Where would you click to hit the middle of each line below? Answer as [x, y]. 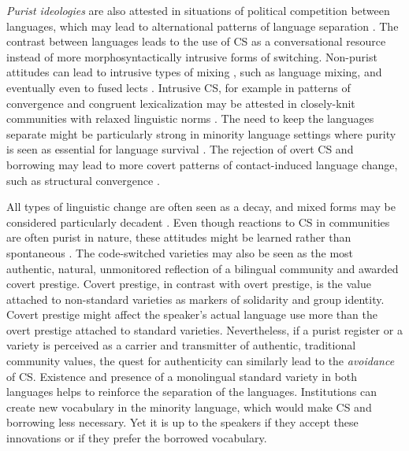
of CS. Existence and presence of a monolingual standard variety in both [182, 376]
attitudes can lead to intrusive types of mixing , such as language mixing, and [194, 72]
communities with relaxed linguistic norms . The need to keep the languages [190, 118]
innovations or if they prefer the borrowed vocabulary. [137, 438]
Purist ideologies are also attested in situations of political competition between [198, 10]
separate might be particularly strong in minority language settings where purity [201, 133]
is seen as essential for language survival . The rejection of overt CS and [180, 149]
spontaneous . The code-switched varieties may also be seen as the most [180, 252]
